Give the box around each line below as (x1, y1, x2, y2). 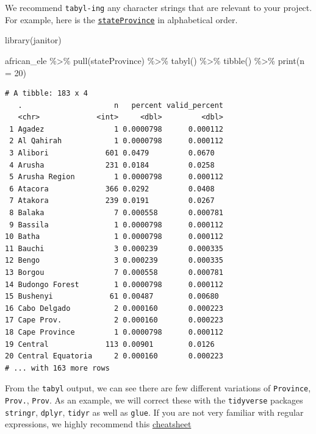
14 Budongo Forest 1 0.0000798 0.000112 (5, 280, 223, 289)
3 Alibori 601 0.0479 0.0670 (9, 149, 215, 158)
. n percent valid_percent (18, 101, 223, 110)
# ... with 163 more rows (5, 363, 110, 372)
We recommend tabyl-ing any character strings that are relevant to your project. (5, 1, 312, 13)
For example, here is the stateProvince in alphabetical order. (5, 13, 238, 26)
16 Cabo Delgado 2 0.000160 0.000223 (5, 304, 223, 313)
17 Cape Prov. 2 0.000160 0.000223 (5, 316, 223, 325)
